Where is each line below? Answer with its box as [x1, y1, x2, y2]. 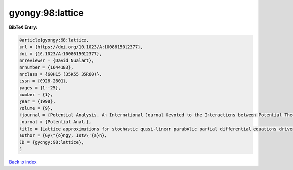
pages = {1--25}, [19, 85, 61, 91]
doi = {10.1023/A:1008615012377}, [19, 51, 102, 57]
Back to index [9, 159, 37, 165]
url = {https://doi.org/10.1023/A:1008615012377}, [19, 44, 144, 50]
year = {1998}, [19, 99, 56, 104]
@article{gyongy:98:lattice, [19, 37, 89, 43]
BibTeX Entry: [9, 24, 38, 30]
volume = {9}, [19, 105, 53, 111]
